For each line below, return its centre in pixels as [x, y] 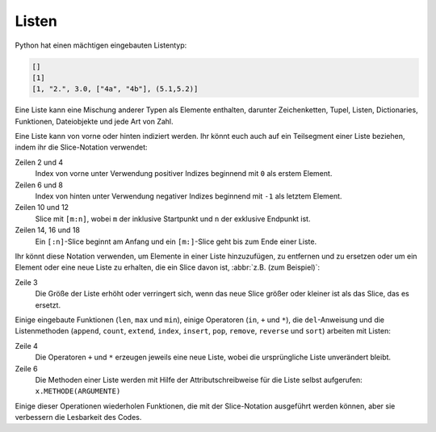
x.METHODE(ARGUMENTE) [78, 391]
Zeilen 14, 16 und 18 [48, 230]
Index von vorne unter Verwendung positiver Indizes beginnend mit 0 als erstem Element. [184, 174]
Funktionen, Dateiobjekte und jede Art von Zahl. [94, 121]
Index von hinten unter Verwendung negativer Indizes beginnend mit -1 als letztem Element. [189, 196]
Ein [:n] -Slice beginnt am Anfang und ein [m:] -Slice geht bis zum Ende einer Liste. [176, 241]
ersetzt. [48, 305]
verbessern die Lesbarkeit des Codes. [78, 417]
